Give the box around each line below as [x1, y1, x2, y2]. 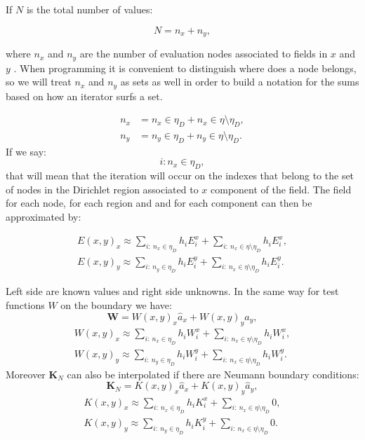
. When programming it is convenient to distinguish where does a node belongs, [13, 60, 357, 75]
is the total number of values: [26, 2, 153, 16]
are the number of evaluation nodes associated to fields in [79, 46, 328, 61]
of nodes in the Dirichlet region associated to [6, 181, 199, 196]
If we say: [6, 144, 47, 158]
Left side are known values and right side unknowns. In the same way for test [6, 284, 339, 298]
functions [6, 298, 45, 312]
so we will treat [6, 74, 72, 89]
